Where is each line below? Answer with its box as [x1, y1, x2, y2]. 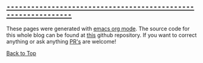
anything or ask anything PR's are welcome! [6, 38, 117, 45]
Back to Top [6, 49, 36, 57]
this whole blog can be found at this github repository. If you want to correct [6, 31, 197, 39]
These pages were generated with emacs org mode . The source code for [6, 25, 190, 32]
